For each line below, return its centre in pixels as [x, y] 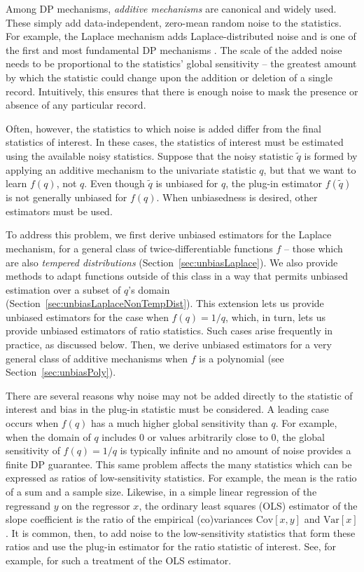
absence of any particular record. [76, 105]
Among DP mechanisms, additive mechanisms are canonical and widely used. [171, 8]
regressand [28, 505]
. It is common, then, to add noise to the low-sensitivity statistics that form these [181, 532]
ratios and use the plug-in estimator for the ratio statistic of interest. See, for [171, 546]
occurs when [32, 423]
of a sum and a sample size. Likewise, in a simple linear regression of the [161, 491]
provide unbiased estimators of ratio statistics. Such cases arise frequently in [169, 331]
